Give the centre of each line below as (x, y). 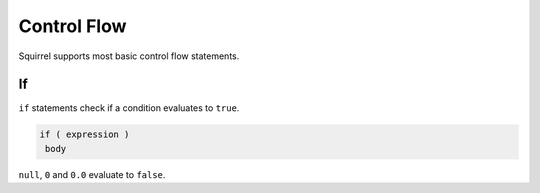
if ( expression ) (84, 134)
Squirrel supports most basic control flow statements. (129, 56)
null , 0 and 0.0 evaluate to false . (92, 174)
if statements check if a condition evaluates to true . (129, 108)
